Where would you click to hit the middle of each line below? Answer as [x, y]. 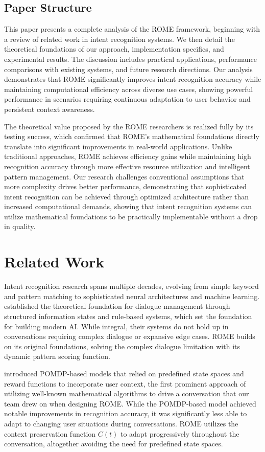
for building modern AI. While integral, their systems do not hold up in [116, 326]
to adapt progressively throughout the [180, 433]
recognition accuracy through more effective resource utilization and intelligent [127, 166]
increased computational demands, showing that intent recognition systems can [128, 206]
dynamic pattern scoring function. [57, 356]
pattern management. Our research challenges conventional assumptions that [124, 176]
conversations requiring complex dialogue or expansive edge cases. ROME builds [130, 336]
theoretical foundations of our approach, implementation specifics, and [114, 49]
